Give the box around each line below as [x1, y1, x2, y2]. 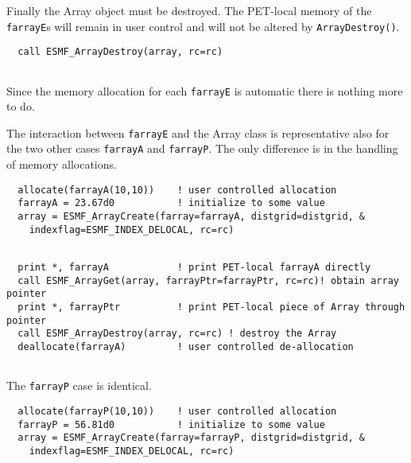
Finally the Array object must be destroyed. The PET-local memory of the [6, 2, 372, 18]
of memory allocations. [6, 156, 117, 173]
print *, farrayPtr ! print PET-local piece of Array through [17, 301, 405, 313]
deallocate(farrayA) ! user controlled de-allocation [17, 340, 354, 352]
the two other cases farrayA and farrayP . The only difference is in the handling [6, 140, 398, 157]
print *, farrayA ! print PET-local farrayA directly [17, 262, 371, 273]
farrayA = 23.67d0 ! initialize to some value [17, 197, 325, 209]
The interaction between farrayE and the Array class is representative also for [6, 124, 390, 141]
